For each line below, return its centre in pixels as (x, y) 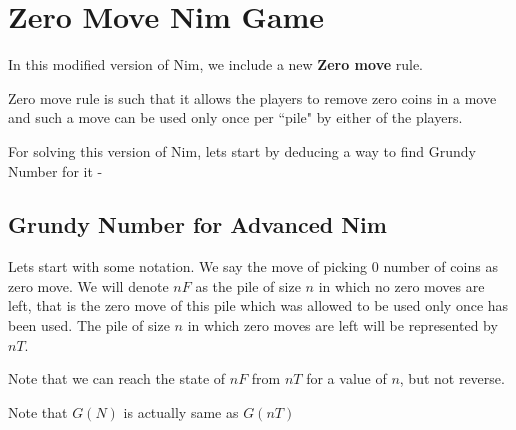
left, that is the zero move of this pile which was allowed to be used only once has (258, 305)
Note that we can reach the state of (117, 378)
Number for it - (55, 170)
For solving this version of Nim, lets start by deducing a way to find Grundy (242, 150)
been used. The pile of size (89, 325)
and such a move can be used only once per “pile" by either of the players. (235, 117)
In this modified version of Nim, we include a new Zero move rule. (215, 64)
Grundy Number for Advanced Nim (197, 224)
